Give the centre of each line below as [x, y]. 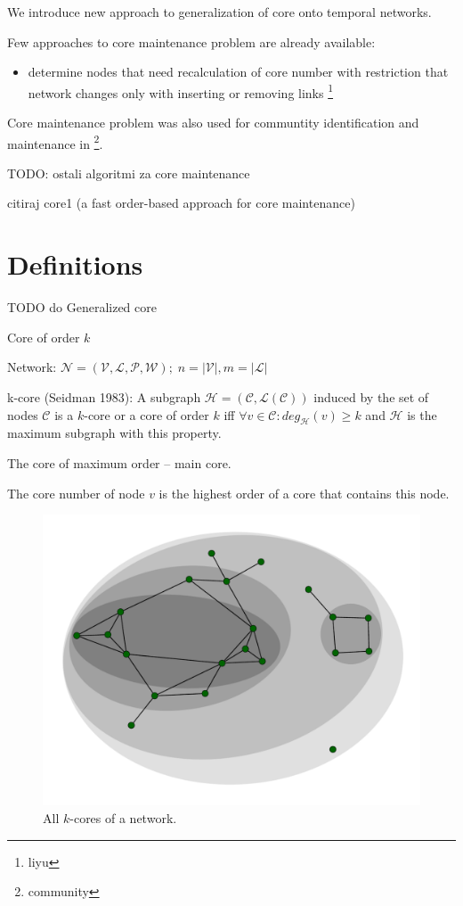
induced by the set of [371, 396]
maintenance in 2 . [55, 142]
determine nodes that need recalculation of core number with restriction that [238, 72]
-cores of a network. [123, 818]
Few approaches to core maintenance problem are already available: [191, 41]
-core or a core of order [146, 414]
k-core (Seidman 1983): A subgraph [104, 396]
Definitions [75, 264]
